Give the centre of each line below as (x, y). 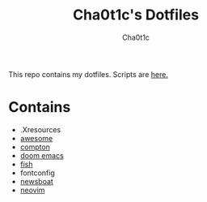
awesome (36, 138)
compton (35, 147)
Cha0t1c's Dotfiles (136, 15)
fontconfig (37, 173)
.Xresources (40, 129)
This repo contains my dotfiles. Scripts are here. (88, 74)
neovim (32, 190)
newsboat (37, 181)
